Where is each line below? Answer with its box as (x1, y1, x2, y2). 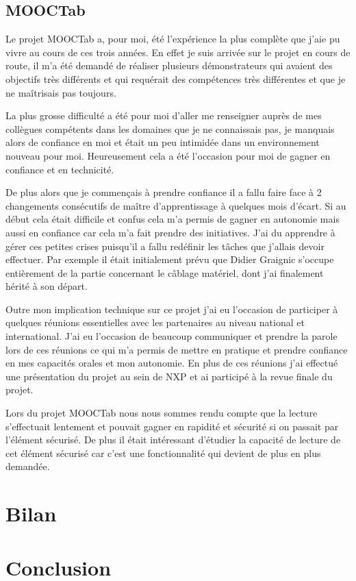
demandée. (5, 459, 50, 473)
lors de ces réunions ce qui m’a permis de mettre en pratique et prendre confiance (5, 342, 348, 356)
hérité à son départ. (5, 279, 88, 293)
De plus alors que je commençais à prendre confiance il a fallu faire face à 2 (5, 185, 322, 199)
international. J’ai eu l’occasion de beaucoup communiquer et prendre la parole (5, 329, 338, 343)
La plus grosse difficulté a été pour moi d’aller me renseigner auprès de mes (5, 108, 322, 123)
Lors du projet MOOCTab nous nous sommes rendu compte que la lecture (5, 406, 318, 420)
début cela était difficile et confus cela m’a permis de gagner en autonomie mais (5, 212, 340, 226)
